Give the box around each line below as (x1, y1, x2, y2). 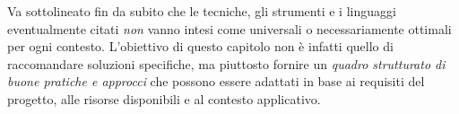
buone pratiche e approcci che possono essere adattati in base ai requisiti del (7, 72, 425, 91)
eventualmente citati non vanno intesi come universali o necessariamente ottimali (7, 19, 452, 38)
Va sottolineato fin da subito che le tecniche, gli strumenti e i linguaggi (7, 2, 396, 20)
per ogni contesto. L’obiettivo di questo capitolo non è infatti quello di (7, 37, 394, 56)
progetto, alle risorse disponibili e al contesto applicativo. (7, 89, 321, 108)
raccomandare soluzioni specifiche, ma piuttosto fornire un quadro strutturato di (7, 54, 446, 73)
